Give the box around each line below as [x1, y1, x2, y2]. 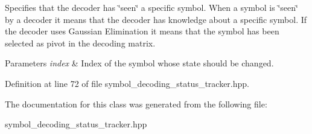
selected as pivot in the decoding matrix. [5, 36, 156, 49]
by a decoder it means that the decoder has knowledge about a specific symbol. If [5, 13, 307, 25]
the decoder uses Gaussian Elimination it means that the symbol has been [5, 25, 279, 37]
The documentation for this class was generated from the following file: [5, 97, 267, 110]
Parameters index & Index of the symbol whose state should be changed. [5, 57, 274, 69]
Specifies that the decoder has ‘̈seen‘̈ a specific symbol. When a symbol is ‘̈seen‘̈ [5, 1, 298, 13]
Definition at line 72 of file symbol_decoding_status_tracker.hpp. [5, 77, 249, 89]
